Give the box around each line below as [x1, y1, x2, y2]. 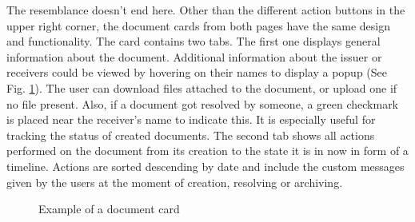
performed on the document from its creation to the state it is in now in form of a [6, 142, 409, 159]
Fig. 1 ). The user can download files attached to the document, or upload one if [6, 79, 397, 96]
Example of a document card [38, 200, 180, 217]
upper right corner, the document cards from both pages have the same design [6, 17, 391, 34]
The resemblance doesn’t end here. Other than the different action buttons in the [6, 2, 405, 18]
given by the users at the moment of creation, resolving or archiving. [6, 173, 343, 190]
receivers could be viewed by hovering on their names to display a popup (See [6, 64, 387, 81]
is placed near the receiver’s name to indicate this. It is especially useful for [6, 111, 376, 128]
